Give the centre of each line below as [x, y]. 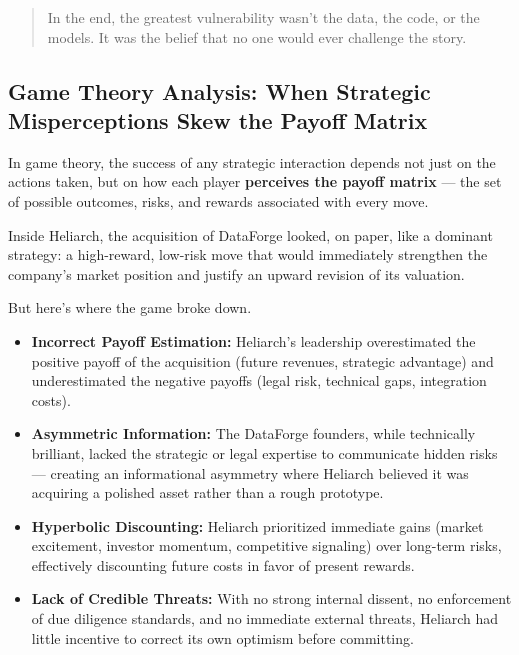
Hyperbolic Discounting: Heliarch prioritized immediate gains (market [257, 525]
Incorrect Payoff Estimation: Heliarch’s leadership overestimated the [253, 340]
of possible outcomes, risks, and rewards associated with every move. [218, 200]
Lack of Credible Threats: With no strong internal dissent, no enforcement [271, 598]
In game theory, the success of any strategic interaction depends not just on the [252, 161]
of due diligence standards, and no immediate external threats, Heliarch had [265, 618]
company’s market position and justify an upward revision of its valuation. [236, 273]
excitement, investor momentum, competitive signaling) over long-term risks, [266, 545]
